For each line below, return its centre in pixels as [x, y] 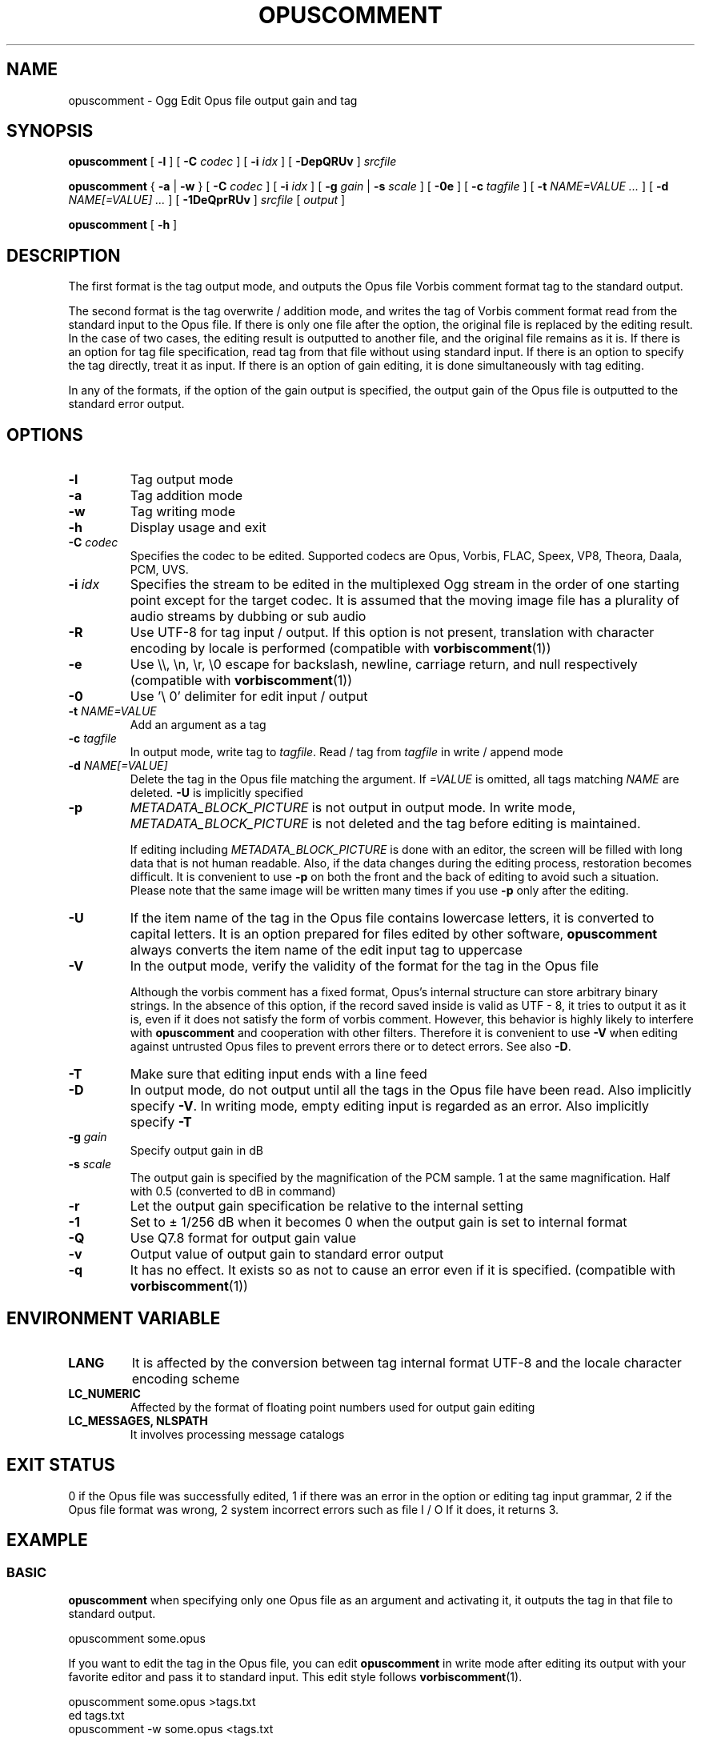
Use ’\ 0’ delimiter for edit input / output [249, 697]
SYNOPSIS [50, 131]
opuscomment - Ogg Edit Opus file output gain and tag [213, 100]
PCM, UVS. [159, 570]
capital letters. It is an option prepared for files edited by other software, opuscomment [394, 934]
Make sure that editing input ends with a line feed [278, 1074]
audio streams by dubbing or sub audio [248, 617]
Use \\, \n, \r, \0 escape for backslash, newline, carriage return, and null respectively [384, 665]
